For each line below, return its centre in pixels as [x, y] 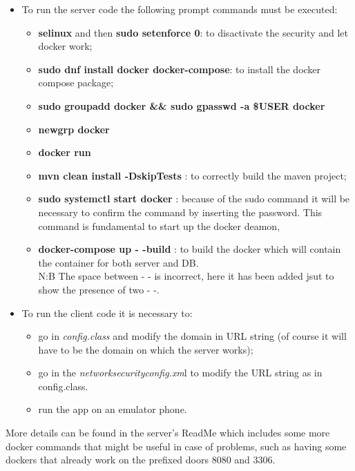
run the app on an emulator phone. [113, 409]
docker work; [65, 46]
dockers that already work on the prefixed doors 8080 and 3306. [141, 460]
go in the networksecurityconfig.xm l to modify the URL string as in [180, 373]
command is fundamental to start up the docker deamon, [159, 225]
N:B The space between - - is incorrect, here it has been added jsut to [186, 276]
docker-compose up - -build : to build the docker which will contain [190, 249]
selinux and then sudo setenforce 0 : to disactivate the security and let [193, 32]
